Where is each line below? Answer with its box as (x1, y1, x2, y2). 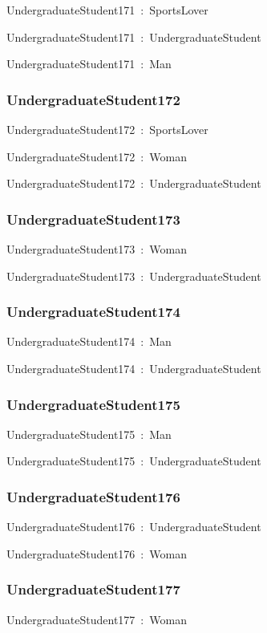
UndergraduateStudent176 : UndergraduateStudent (6, 518, 261, 535)
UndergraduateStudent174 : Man (6, 333, 172, 350)
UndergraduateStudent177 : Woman (6, 611, 187, 627)
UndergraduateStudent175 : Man (6, 425, 172, 442)
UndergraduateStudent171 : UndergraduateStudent (6, 28, 261, 45)
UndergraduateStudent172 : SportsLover (6, 121, 208, 137)
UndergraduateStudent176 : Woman (6, 545, 187, 562)
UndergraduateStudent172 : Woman (6, 148, 187, 164)
